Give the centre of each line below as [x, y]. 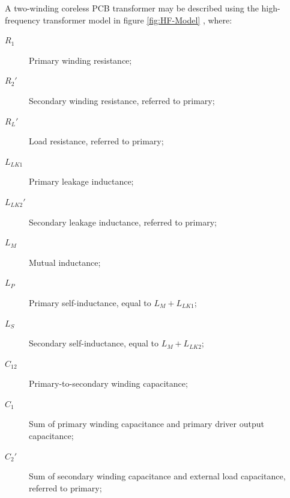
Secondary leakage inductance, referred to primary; [123, 222]
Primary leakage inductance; [81, 181]
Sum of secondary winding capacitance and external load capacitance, [157, 476]
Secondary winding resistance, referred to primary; [122, 100]
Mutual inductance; [65, 262]
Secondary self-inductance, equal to [94, 343]
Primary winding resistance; [80, 60]
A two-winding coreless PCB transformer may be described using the [132, 8]
